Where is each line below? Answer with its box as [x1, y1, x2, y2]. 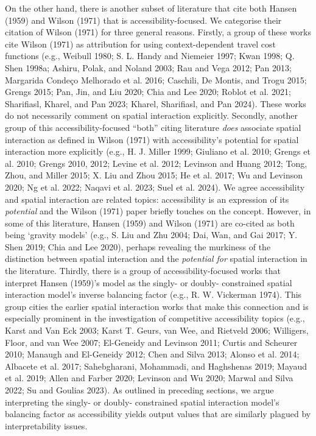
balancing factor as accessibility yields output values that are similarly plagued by [5, 407, 311, 420]
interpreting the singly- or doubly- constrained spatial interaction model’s [5, 395, 279, 408]
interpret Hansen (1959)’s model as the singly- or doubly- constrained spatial [5, 276, 292, 289]
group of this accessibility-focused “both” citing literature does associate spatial [5, 121, 301, 133]
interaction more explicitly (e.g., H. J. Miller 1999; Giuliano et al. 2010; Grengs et [5, 145, 311, 158]
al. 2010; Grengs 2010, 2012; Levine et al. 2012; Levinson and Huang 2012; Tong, [5, 156, 307, 169]
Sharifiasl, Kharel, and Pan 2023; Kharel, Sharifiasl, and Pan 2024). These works [5, 97, 306, 110]
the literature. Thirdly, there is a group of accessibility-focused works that [5, 264, 281, 277]
